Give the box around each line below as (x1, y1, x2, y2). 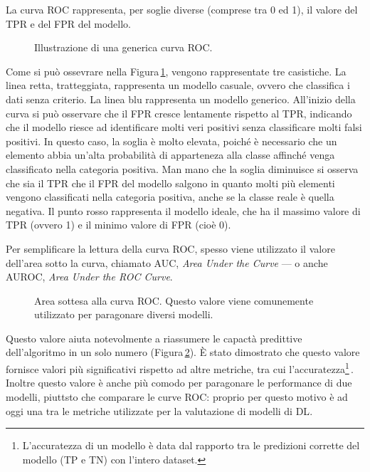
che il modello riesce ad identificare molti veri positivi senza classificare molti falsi (6, 120, 362, 135)
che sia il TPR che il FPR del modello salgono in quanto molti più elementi (6, 175, 335, 190)
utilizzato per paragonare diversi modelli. (34, 307, 213, 322)
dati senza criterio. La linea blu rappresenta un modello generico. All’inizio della (6, 91, 356, 106)
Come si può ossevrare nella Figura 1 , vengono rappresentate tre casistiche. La (6, 63, 347, 78)
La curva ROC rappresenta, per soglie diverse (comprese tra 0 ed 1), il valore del (6, 2, 358, 16)
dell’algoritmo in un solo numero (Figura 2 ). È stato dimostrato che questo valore (6, 345, 360, 360)
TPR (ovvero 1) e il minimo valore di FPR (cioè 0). (6, 217, 231, 232)
